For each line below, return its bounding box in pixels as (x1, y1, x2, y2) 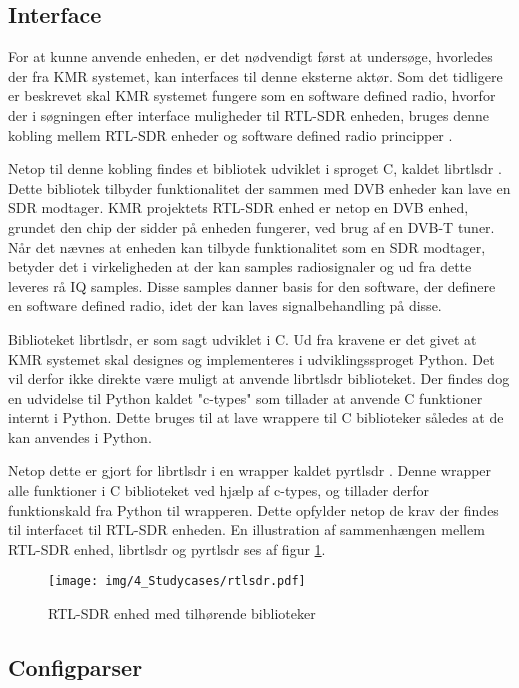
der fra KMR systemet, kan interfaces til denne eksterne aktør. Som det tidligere (8, 65, 503, 86)
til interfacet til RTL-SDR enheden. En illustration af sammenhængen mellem (8, 519, 485, 540)
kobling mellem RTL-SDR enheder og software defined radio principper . (8, 124, 453, 145)
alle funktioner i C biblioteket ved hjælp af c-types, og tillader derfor (8, 480, 430, 501)
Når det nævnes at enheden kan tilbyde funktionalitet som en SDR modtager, (8, 236, 486, 257)
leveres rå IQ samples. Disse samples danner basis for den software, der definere (8, 275, 496, 296)
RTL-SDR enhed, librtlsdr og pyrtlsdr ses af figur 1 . (8, 538, 326, 559)
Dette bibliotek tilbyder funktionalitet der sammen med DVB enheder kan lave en (8, 177, 511, 198)
